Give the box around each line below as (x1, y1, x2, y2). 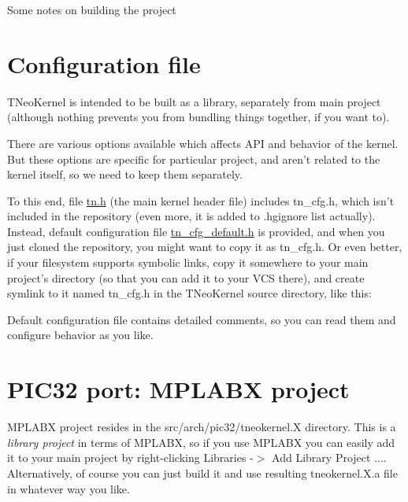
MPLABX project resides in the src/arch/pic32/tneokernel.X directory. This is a (7, 419, 396, 435)
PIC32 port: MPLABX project (7, 373, 350, 405)
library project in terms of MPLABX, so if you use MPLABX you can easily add (7, 434, 395, 450)
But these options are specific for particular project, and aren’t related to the (7, 150, 380, 167)
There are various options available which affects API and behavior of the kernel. (7, 135, 399, 151)
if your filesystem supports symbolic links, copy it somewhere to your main (7, 254, 369, 271)
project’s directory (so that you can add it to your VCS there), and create (7, 269, 365, 286)
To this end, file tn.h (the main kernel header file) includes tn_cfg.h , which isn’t (7, 192, 395, 209)
